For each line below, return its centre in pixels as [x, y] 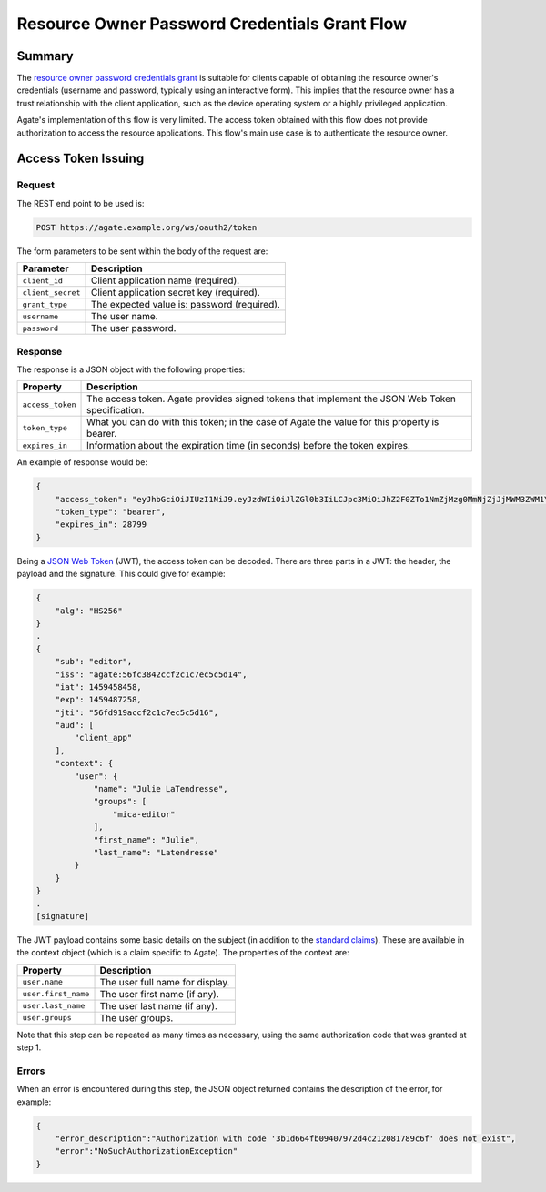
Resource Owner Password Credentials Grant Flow [212, 24]
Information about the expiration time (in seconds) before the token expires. [249, 446]
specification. [116, 410]
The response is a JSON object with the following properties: [131, 369]
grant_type [45, 304]
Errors [31, 1071]
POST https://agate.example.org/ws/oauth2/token [147, 227]
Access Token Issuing [81, 159]
